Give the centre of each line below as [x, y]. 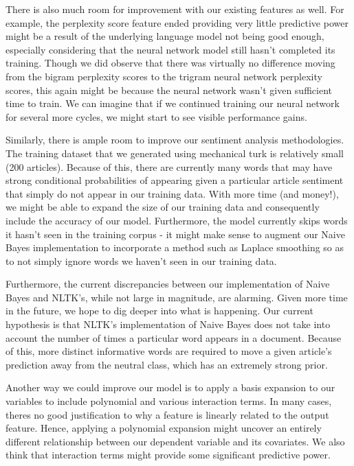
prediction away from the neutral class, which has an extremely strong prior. [167, 364]
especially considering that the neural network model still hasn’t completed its [170, 49]
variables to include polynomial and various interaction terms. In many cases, [169, 401]
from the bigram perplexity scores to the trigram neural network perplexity [164, 76]
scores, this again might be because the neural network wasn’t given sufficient [169, 90]
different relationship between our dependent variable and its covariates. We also [175, 441]
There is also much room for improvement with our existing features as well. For [175, 9]
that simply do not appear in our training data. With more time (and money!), [172, 193]
